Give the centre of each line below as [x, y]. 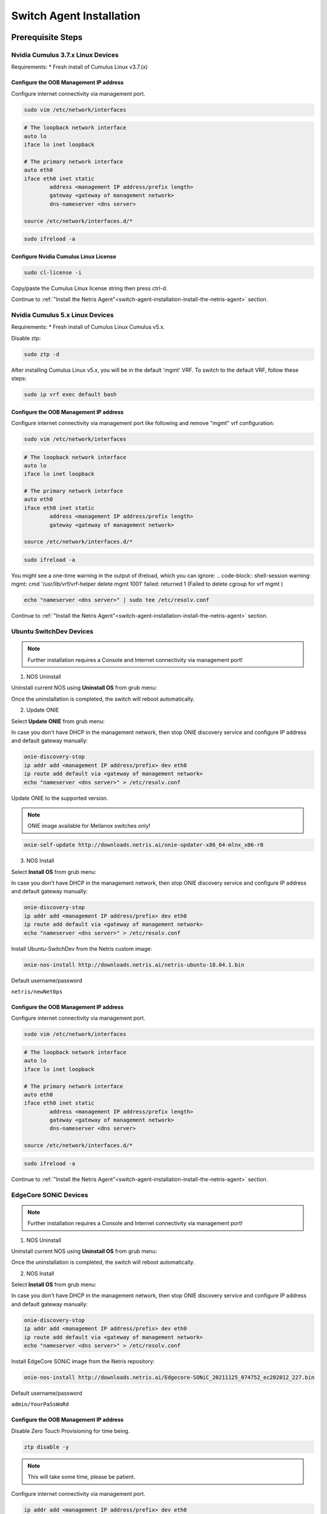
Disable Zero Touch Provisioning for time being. [71, 1431]
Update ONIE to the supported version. [60, 798]
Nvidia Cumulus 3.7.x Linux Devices [65, 55]
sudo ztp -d [42, 354]
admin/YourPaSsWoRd [40, 1404]
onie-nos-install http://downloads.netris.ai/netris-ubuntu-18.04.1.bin [134, 965]
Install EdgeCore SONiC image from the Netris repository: [83, 1361]
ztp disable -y [46, 1447]
